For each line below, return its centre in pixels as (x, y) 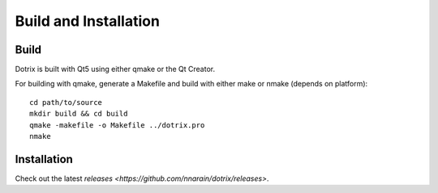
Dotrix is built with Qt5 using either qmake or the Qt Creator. (115, 69)
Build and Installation (87, 21)
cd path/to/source (66, 102)
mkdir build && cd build (79, 114)
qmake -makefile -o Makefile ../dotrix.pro (117, 125)
